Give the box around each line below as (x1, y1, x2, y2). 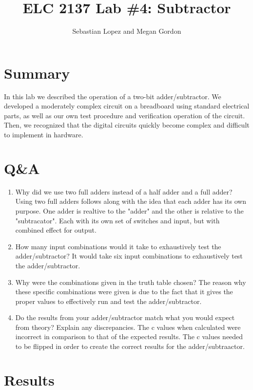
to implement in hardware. (4, 130, 83, 140)
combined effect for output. (15, 225, 97, 235)
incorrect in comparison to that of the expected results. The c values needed (15, 331, 243, 342)
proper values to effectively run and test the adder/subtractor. (15, 296, 202, 306)
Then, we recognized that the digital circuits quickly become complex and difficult (4, 120, 250, 130)
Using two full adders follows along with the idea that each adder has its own (15, 196, 247, 206)
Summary (4, 63, 70, 83)
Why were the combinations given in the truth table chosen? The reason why (15, 277, 246, 287)
